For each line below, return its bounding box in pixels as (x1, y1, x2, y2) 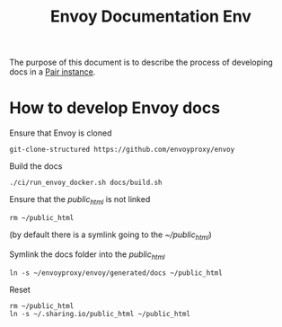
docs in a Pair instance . (9, 66, 96, 77)
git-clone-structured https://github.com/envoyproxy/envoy (9, 146, 235, 155)
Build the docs (9, 161, 63, 172)
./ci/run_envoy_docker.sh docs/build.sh (9, 178, 163, 188)
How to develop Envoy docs (9, 98, 221, 119)
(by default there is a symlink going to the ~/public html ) (9, 229, 213, 242)
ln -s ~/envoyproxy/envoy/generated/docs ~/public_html (9, 268, 223, 278)
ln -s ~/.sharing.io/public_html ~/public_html (9, 309, 191, 318)
